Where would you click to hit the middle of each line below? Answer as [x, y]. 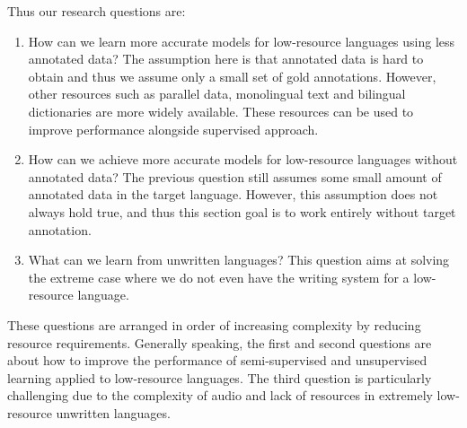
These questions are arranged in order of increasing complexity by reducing [214, 324]
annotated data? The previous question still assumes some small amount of [235, 176]
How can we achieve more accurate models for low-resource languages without [243, 159]
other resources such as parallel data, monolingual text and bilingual [217, 94]
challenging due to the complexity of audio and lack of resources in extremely [220, 395]
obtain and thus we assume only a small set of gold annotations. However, [232, 76]
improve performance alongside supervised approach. [173, 129]
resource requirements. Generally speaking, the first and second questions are [220, 342]
